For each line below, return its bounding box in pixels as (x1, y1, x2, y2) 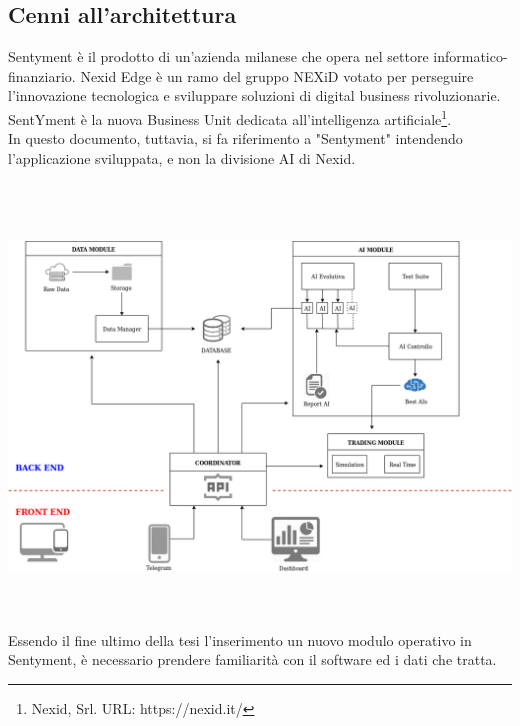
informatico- (433, 46, 508, 67)
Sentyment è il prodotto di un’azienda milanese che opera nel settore (8, 46, 429, 67)
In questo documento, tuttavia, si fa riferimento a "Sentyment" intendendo (8, 128, 463, 149)
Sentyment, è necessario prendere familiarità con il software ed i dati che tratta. (8, 649, 497, 670)
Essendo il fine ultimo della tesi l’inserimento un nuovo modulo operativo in (8, 629, 472, 650)
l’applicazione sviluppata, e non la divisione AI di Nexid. (8, 147, 356, 168)
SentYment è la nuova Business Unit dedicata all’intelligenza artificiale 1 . (8, 105, 452, 129)
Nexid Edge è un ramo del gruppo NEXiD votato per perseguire (80, 65, 474, 86)
